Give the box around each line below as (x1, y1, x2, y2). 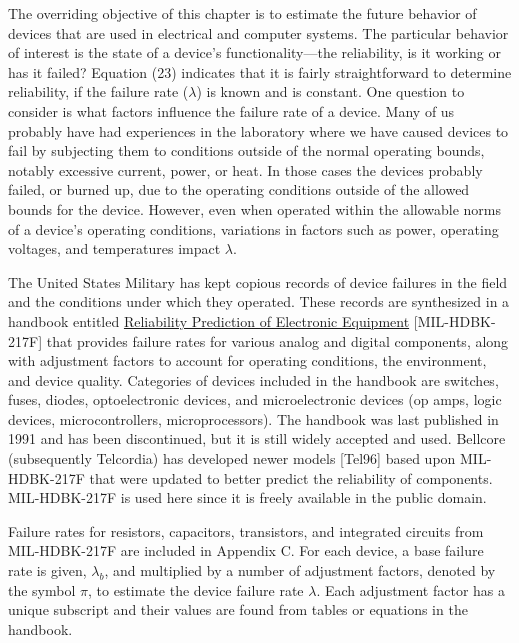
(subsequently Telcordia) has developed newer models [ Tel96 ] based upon (8, 448, 456, 469)
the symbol (8, 579, 76, 600)
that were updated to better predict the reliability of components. (89, 467, 493, 488)
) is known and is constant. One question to (196, 81, 465, 102)
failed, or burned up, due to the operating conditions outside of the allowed (8, 179, 470, 200)
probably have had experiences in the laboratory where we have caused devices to (8, 120, 509, 141)
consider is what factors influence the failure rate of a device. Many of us (8, 100, 455, 121)
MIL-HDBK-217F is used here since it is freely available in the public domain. (8, 487, 487, 508)
